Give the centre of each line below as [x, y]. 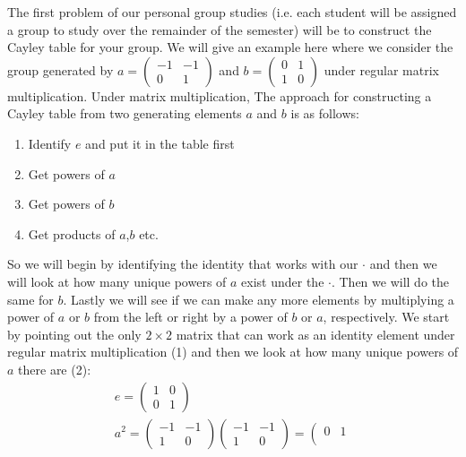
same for [30, 299]
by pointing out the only [74, 334]
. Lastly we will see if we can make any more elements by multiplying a [259, 299]
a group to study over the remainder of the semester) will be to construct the [220, 29]
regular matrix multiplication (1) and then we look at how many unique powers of [233, 352]
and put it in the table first [160, 143]
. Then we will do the [390, 281]
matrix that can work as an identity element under [315, 334]
